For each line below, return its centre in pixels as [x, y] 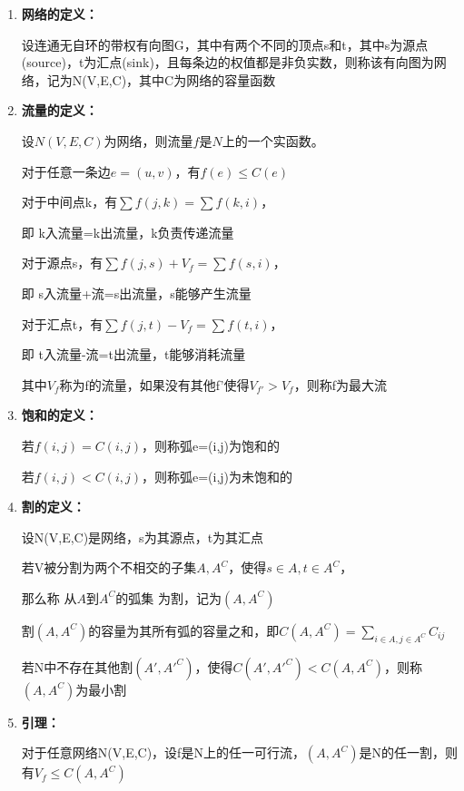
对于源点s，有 [62, 263]
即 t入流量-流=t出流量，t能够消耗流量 [133, 354]
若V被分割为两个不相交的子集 [109, 567]
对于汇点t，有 [62, 323]
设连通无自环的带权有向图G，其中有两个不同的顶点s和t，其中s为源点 [225, 44]
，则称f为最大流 [340, 384]
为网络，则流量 [148, 140]
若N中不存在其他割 [77, 666]
